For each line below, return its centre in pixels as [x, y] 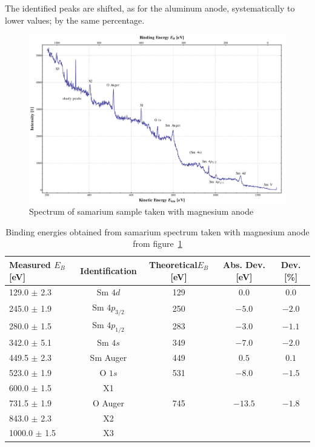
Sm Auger [108, 358]
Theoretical [173, 264]
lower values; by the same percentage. [75, 20]
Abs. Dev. [244, 264]
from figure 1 [157, 244]
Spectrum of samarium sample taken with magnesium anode [141, 211]
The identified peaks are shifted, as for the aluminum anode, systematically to [150, 8]
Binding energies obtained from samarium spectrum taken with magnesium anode [157, 231]
